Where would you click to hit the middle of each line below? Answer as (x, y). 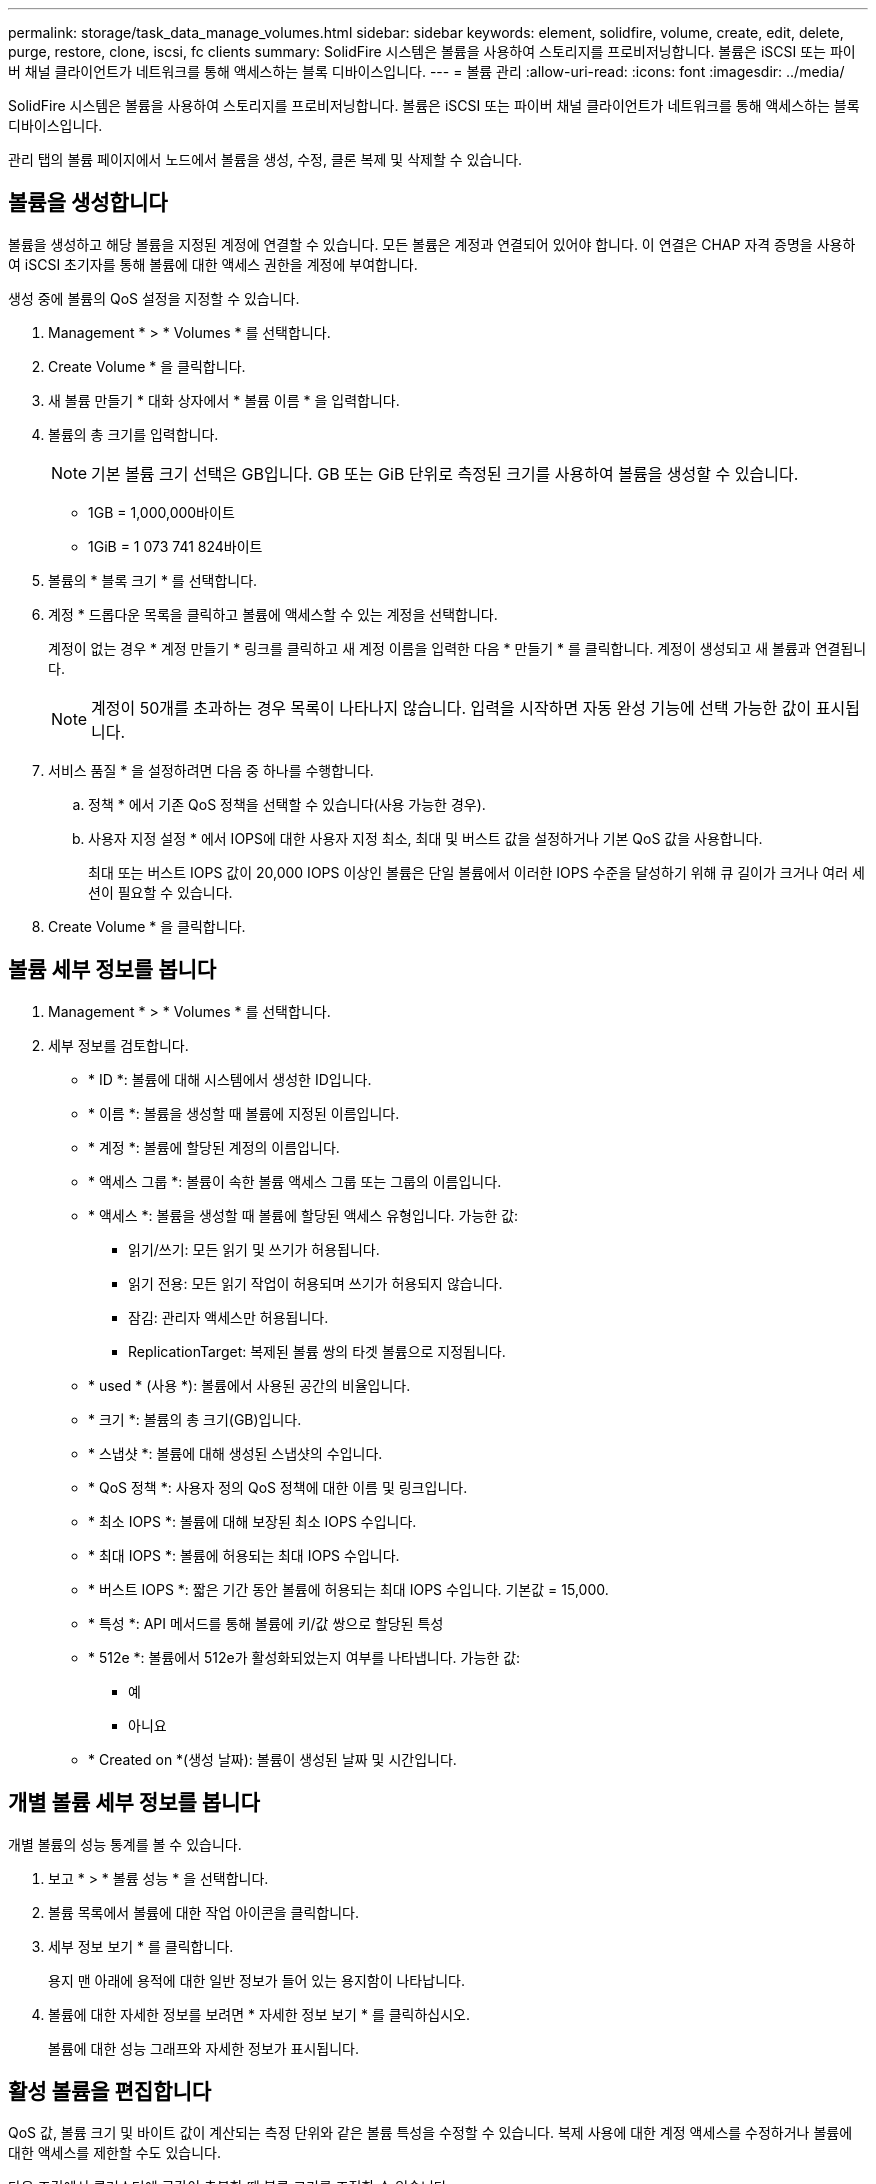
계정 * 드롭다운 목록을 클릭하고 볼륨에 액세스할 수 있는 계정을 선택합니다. (273, 614)
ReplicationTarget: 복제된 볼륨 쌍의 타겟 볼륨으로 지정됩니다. (317, 1351)
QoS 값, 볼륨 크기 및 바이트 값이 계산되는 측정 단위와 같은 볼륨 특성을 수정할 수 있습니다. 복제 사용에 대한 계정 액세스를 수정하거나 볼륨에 (430, 2133)
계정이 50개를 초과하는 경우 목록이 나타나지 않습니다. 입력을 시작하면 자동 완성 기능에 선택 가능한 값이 (451, 707)
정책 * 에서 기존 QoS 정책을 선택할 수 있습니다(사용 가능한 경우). (287, 804)
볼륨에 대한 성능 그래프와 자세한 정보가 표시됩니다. (204, 2048)
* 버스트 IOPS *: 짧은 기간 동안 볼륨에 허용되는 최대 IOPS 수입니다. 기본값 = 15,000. (348, 1589)
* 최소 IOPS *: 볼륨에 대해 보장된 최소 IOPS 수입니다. (252, 1521)
